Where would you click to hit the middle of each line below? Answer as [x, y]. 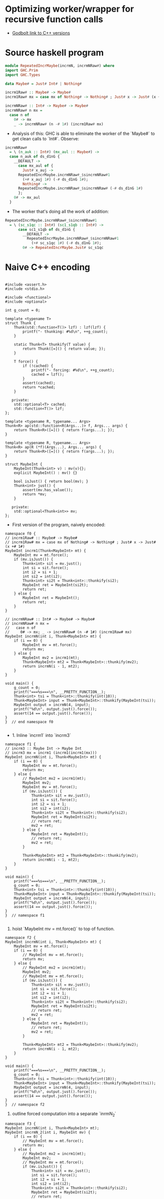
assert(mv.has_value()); [48, 490]
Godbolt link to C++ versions [41, 33]
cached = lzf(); [48, 374]
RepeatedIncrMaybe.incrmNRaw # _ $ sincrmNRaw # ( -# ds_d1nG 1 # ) [80, 189]
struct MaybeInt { [24, 464]
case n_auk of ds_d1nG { [35, 157]
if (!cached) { [38, 366]
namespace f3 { [20, 1124]
